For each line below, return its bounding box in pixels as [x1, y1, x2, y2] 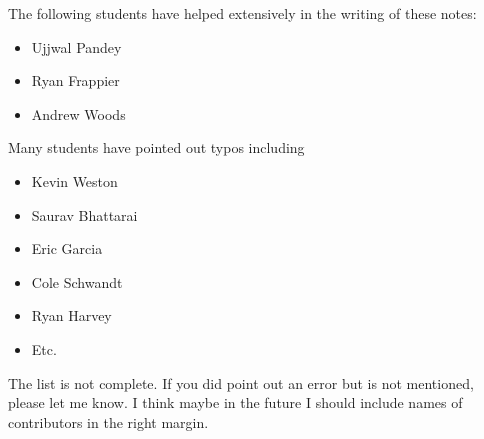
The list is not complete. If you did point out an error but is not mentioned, [8, 372, 474, 393]
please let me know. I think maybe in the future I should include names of [8, 392, 463, 413]
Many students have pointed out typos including [8, 137, 305, 158]
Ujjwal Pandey [31, 36, 122, 57]
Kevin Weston [31, 170, 118, 191]
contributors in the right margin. [8, 411, 209, 432]
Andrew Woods [31, 103, 126, 124]
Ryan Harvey [31, 305, 112, 326]
